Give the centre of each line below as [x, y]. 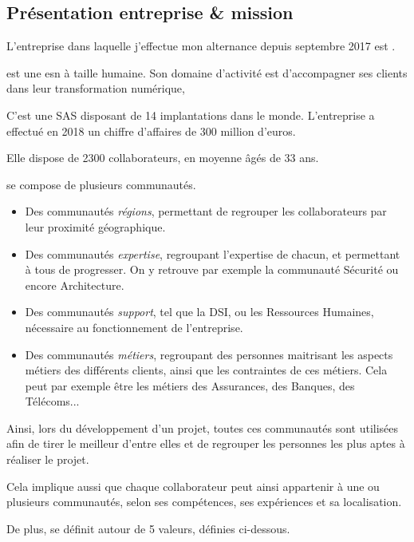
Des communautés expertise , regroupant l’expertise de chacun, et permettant [213, 253]
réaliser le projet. [48, 459]
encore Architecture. [75, 285]
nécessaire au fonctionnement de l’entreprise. [134, 327]
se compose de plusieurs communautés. [101, 184]
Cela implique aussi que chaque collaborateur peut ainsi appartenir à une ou [193, 486]
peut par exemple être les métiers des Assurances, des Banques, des [190, 385]
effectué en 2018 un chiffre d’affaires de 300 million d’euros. [151, 131]
